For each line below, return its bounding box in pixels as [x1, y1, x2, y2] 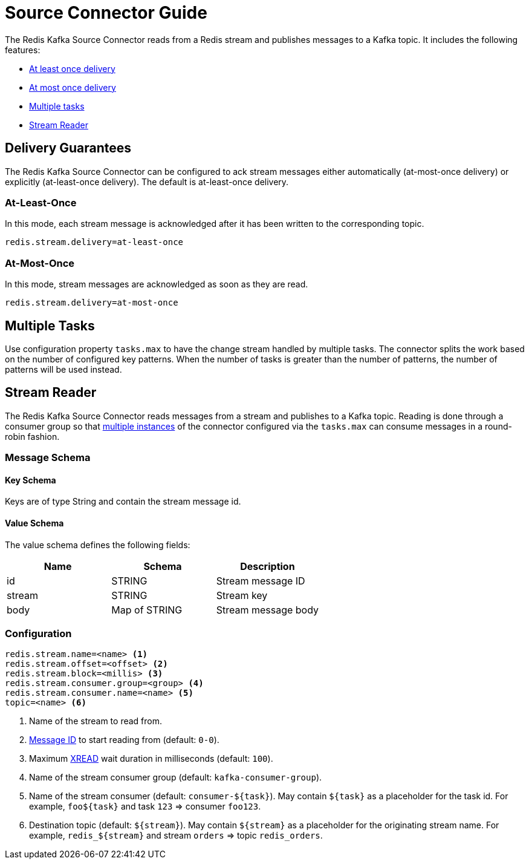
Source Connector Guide [5, 2, 207, 23]
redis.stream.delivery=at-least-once [5, 237, 184, 247]
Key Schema [5, 474, 56, 485]
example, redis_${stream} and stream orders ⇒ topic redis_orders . [29, 830, 323, 841]
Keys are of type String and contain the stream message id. [5, 496, 241, 507]
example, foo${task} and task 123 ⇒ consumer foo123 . [29, 801, 261, 812]
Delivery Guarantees [5, 140, 132, 156]
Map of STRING [111, 603, 183, 616]
